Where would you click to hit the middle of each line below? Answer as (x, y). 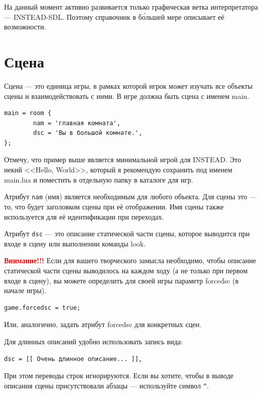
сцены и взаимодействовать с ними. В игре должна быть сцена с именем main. (127, 96)
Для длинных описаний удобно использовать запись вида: (93, 341)
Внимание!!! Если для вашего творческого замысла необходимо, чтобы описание (130, 260)
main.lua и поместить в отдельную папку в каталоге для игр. (99, 179)
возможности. (25, 27)
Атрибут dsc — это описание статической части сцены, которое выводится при (127, 234)
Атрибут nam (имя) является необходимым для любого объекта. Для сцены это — (130, 196)
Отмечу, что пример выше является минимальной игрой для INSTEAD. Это (123, 159)
